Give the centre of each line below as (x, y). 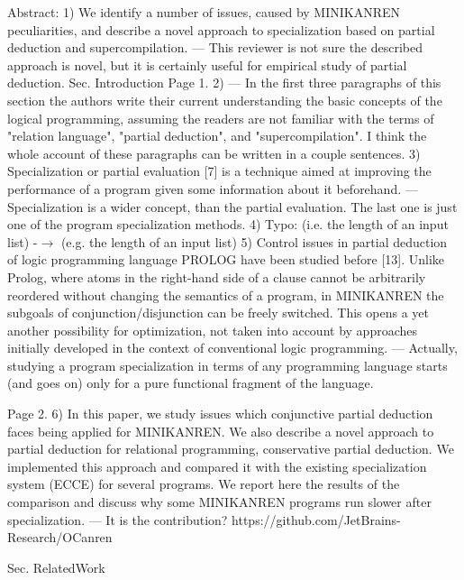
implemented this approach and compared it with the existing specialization (217, 466)
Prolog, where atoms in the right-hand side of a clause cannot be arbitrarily (217, 276)
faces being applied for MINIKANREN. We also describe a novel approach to (221, 431)
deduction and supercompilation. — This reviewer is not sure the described (215, 47)
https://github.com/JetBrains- (316, 519)
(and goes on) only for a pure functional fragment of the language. (191, 383)
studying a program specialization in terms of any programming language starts (227, 365)
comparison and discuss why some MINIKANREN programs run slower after (219, 502)
